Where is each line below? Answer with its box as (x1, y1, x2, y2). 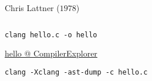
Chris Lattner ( (5, 2, 60, 13)
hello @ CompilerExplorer (5, 47, 97, 59)
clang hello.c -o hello (5, 30, 97, 39)
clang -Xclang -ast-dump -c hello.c (5, 68, 148, 76)
